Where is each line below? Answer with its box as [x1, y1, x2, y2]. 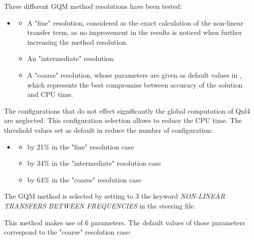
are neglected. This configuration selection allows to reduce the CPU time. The [4, 115, 242, 125]
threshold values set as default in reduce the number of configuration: [4, 124, 213, 135]
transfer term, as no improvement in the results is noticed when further [27, 27, 242, 37]
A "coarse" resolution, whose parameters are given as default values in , [27, 69, 242, 80]
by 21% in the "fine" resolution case [27, 141, 134, 151]
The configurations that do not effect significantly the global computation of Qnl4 [4, 105, 251, 116]
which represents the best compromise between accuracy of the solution [27, 79, 243, 90]
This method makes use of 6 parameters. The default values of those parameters [4, 217, 246, 227]
